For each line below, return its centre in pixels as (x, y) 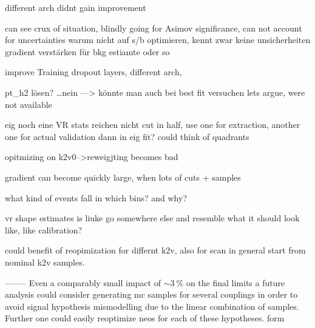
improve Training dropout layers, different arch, (93, 72)
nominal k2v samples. (45, 262)
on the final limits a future (235, 282)
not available (29, 104)
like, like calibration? (44, 229)
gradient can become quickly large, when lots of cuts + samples (123, 177)
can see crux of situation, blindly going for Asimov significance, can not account (154, 28)
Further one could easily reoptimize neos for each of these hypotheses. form (145, 318)
